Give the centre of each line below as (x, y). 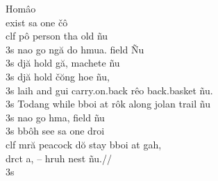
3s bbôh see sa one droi (55, 131)
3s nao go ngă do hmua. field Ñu (75, 49)
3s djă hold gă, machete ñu (63, 63)
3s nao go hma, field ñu (55, 117)
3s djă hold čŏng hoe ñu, (58, 76)
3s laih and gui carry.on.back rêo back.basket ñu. (109, 90)
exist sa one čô (37, 22)
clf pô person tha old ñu (57, 36)
